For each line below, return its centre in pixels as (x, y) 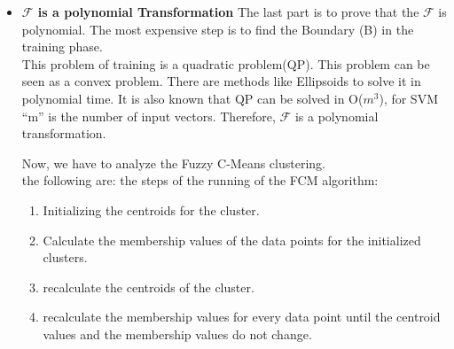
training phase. (62, 47)
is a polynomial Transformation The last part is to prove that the (228, 12)
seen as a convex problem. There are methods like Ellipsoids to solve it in (221, 81)
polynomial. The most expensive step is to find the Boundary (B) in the (218, 29)
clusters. (65, 257)
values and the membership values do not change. (177, 333)
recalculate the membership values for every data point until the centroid (242, 317)
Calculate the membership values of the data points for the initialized (232, 240)
